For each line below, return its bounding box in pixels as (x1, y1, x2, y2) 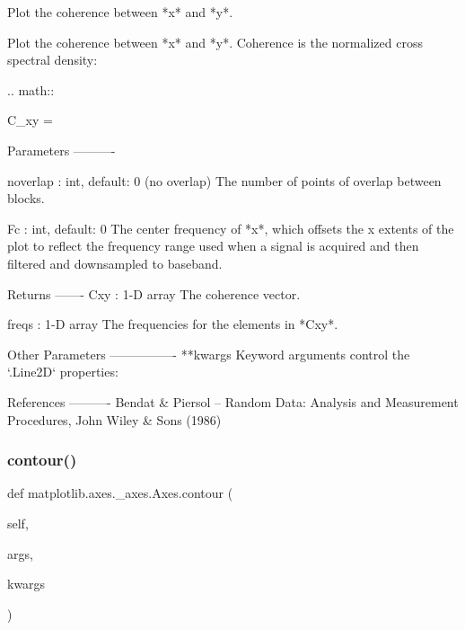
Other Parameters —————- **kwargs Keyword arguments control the (7, 344, 410, 363)
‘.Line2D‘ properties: (7, 362, 118, 381)
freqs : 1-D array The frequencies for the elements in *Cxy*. (7, 315, 338, 333)
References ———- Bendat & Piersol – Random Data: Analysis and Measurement (7, 392, 459, 411)
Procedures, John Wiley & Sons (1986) (7, 410, 222, 429)
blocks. (7, 189, 45, 208)
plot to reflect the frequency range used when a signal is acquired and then (7, 236, 419, 255)
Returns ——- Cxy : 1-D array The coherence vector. (7, 284, 301, 303)
